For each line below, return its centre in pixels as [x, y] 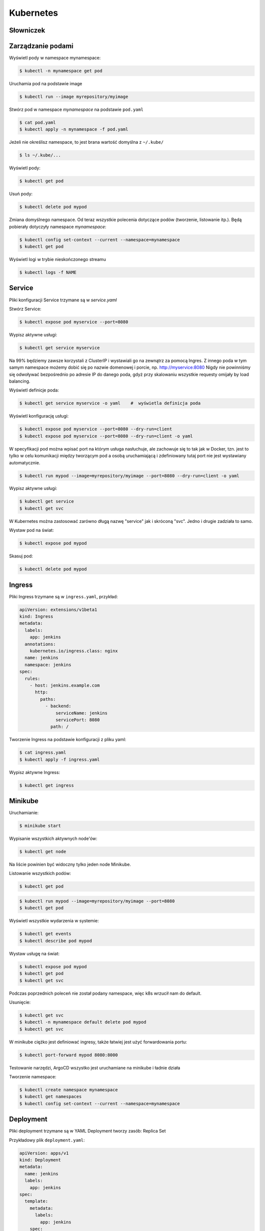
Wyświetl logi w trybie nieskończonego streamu [58, 259]
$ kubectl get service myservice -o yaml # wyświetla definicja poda [110, 403]
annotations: [40, 644]
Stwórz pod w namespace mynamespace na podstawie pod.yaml [76, 110]
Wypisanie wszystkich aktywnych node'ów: [53, 839]
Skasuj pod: [21, 556]
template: [37, 1201]
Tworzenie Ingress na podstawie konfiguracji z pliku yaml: [68, 740]
